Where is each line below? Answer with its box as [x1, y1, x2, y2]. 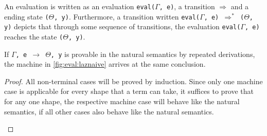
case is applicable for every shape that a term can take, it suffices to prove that [4, 86, 254, 96]
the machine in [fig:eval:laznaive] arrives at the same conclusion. [4, 59, 206, 69]
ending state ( [4, 11, 49, 22]
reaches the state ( [4, 31, 63, 42]
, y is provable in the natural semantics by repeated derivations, [50, 48, 255, 59]
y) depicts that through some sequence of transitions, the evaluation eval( [4, 21, 241, 32]
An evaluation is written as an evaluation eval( [4, 1, 155, 11]
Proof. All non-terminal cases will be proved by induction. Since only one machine [4, 75, 263, 86]
